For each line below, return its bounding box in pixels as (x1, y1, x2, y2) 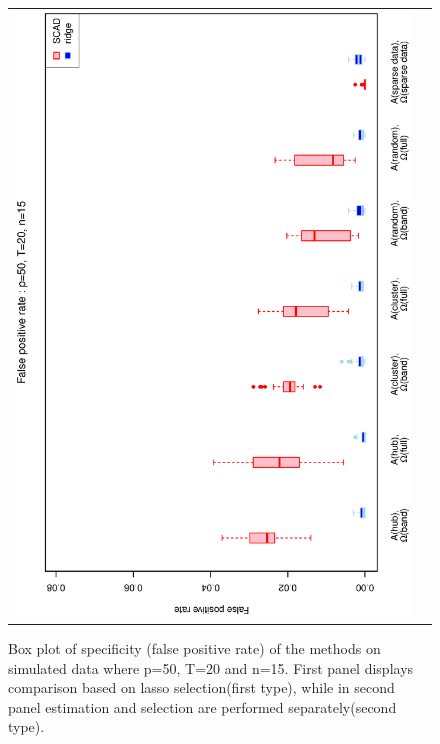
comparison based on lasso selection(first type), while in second (8, 677, 395, 698)
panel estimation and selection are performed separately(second (8, 696, 397, 717)
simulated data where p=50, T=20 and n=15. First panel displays (8, 657, 414, 678)
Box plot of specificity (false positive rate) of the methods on (8, 638, 381, 659)
